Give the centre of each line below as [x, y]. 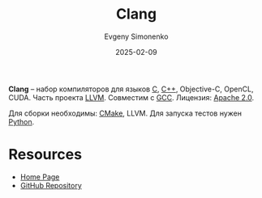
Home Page [40, 177]
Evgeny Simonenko [136, 36]
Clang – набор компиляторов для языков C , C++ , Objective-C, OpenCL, [131, 89]
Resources [45, 155]
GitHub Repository [51, 185]
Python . [21, 121]
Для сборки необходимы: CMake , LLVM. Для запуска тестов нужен [125, 113]
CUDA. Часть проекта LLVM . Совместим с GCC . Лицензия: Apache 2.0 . [131, 97]
